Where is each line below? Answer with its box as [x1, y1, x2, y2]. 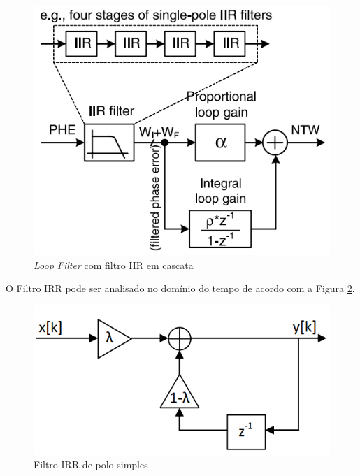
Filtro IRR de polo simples [34, 457, 148, 472]
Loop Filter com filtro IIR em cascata [34, 257, 194, 272]
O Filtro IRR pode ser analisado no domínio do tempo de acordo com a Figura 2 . [6, 281, 355, 296]
